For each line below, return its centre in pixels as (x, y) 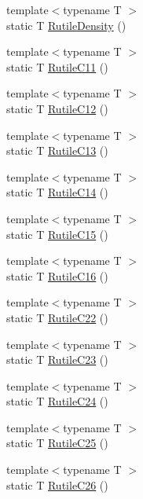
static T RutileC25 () (57, 443)
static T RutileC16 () (57, 275)
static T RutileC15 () (57, 234)
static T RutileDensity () (66, 25)
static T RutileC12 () (57, 108)
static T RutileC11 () (57, 66)
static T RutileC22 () (57, 317)
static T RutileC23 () (57, 360)
